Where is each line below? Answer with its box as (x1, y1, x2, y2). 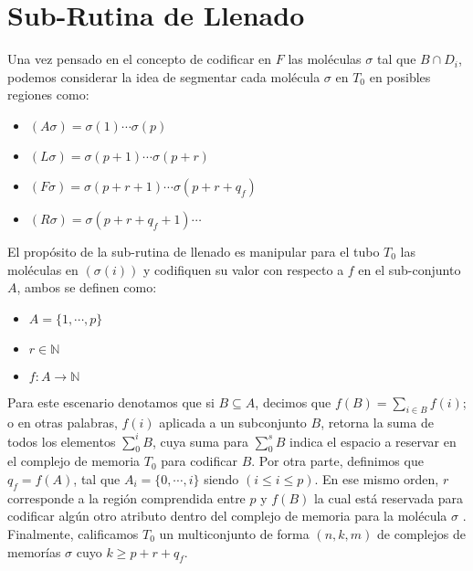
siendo (204, 469, 239, 488)
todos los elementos (7, 431, 116, 450)
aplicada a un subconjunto (159, 413, 307, 432)
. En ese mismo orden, (314, 469, 439, 488)
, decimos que (255, 392, 331, 411)
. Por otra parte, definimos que (251, 451, 424, 471)
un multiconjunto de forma (159, 523, 310, 543)
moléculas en (7, 259, 79, 279)
